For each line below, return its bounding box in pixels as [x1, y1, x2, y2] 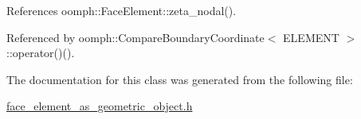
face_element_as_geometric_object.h [6, 98, 193, 114]
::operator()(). [6, 44, 75, 61]
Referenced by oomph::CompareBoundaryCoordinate [6, 29, 265, 45]
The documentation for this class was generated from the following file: [6, 71, 353, 87]
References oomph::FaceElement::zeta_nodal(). [6, 2, 237, 18]
